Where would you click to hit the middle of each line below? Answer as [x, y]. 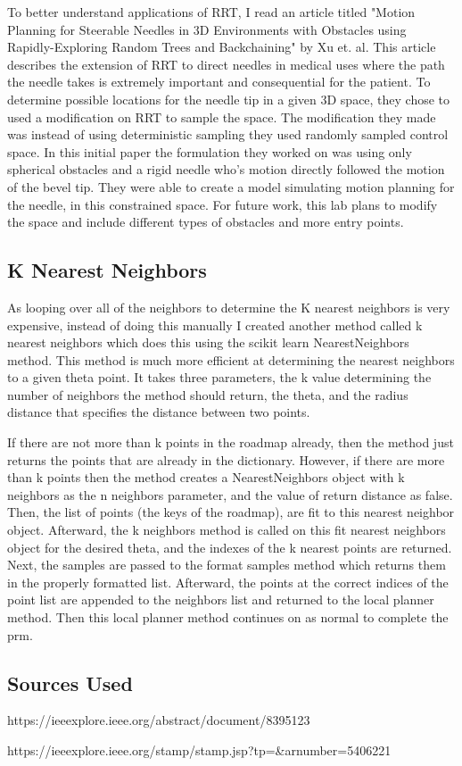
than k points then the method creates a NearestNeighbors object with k [206, 477]
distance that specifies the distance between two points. [159, 412]
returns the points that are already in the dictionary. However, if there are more [226, 459]
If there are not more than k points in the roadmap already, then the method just [231, 442]
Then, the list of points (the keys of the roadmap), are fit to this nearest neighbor [231, 512]
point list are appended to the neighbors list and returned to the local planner [221, 599]
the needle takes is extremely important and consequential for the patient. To [219, 82]
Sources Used [70, 683]
